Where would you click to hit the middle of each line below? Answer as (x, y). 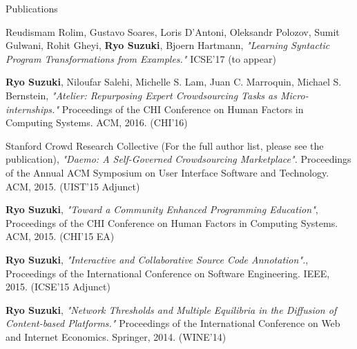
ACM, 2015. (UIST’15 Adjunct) (73, 186)
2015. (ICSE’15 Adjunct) (58, 287)
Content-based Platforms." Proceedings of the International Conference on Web (173, 323)
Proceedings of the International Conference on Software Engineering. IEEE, (168, 273)
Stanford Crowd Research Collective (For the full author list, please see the (165, 145)
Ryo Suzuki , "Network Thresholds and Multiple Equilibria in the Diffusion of (171, 309)
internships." (32, 109)
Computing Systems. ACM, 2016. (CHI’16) (97, 122)
